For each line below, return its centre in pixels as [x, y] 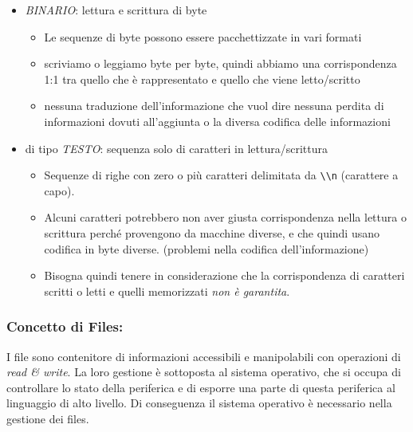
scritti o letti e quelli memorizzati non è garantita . [167, 291]
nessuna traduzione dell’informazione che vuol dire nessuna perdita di [214, 106]
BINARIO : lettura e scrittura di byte [116, 10]
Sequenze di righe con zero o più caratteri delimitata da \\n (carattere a [221, 175]
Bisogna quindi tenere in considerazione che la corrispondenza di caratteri [224, 275]
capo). [59, 190]
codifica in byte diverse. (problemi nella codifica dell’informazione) [206, 248]
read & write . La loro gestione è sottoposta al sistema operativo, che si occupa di [204, 372]
